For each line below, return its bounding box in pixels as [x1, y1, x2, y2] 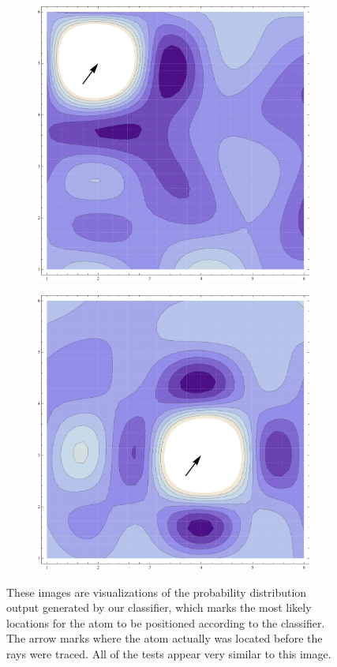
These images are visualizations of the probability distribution [6, 583, 307, 600]
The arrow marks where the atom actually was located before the [6, 630, 323, 646]
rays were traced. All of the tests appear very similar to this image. [6, 646, 331, 662]
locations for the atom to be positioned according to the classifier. [6, 614, 325, 631]
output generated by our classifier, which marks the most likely [6, 599, 312, 616]
